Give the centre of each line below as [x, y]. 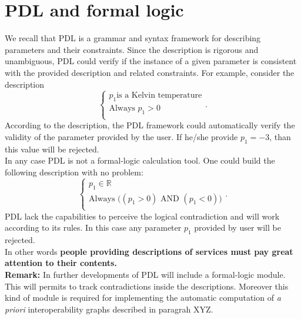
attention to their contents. [61, 263]
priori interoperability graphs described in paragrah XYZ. [109, 309]
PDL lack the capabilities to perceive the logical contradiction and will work [142, 216]
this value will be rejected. [52, 149]
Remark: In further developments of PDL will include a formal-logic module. [145, 275]
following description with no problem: [74, 172]
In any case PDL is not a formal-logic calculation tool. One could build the [140, 160]
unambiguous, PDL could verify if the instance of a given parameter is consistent [151, 61]
